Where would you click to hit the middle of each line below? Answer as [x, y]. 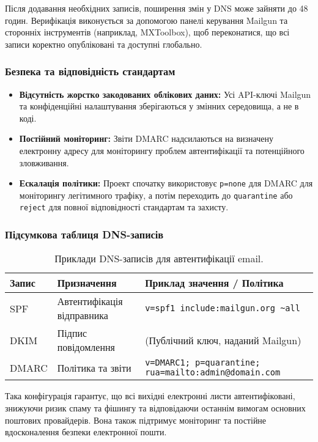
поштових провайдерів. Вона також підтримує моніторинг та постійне [136, 420]
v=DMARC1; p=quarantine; [203, 363]
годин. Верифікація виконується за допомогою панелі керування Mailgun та [146, 20]
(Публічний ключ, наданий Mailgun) [223, 340]
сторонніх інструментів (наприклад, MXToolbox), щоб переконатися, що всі [147, 32]
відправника [83, 315]
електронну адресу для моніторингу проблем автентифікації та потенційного [162, 150]
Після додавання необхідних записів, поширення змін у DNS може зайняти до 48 [157, 8]
